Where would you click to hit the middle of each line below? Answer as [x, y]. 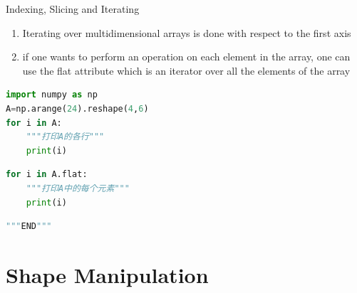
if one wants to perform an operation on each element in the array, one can [186, 57]
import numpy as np [52, 95]
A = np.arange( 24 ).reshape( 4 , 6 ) [77, 108]
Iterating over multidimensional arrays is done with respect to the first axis [187, 32]
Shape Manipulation [107, 274]
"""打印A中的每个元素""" [78, 188]
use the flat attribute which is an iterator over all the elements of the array [186, 70]
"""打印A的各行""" [65, 137]
